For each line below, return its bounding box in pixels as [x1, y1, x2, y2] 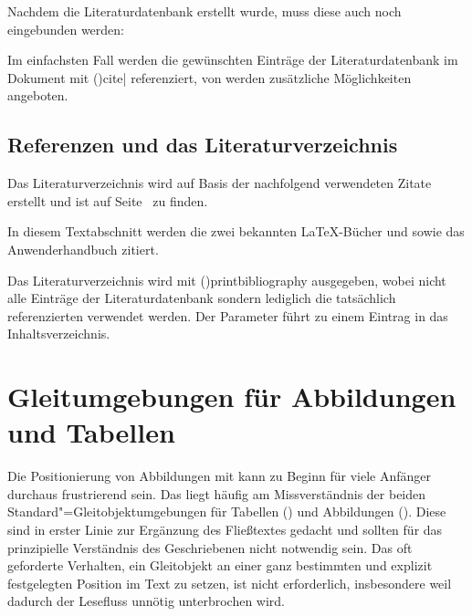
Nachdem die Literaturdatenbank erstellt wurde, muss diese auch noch [7, 2, 402, 20]
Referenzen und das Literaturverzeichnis [7, 131, 398, 159]
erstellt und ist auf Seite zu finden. [7, 191, 208, 210]
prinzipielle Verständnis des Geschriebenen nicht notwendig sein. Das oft [7, 538, 413, 557]
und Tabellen [7, 413, 175, 451]
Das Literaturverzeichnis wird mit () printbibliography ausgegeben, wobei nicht [7, 270, 446, 289]
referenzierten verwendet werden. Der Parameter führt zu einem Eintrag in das [7, 306, 448, 325]
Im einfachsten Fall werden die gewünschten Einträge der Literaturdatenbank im [7, 50, 458, 69]
